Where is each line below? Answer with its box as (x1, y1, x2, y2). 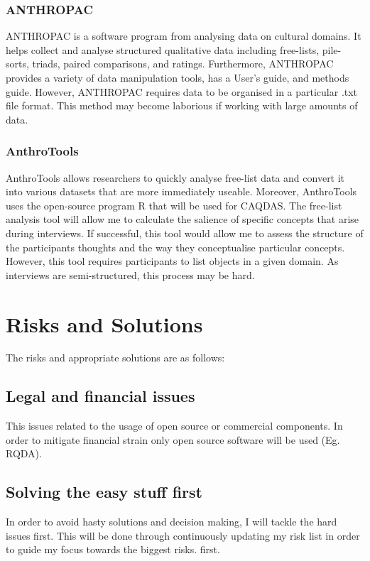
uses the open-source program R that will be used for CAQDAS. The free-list (6, 197, 342, 212)
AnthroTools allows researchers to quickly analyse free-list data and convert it (6, 170, 345, 185)
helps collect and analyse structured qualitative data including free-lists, (6, 42, 320, 57)
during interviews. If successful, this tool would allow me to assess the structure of (6, 225, 364, 240)
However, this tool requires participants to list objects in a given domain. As (6, 254, 339, 268)
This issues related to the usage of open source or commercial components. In (6, 418, 343, 433)
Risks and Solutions (6, 309, 203, 338)
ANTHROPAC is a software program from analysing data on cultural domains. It (6, 28, 361, 43)
